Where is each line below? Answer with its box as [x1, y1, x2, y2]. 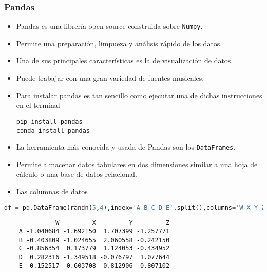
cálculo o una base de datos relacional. [16, 169, 137, 179]
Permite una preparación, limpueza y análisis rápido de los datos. [16, 38, 222, 48]
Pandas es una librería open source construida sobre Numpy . [16, 21, 203, 31]
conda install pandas [16, 126, 90, 134]
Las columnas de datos [16, 186, 88, 196]
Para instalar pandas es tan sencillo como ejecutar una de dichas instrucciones [16, 89, 262, 100]
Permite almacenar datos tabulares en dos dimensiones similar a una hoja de [16, 158, 258, 169]
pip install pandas [16, 118, 83, 125]
